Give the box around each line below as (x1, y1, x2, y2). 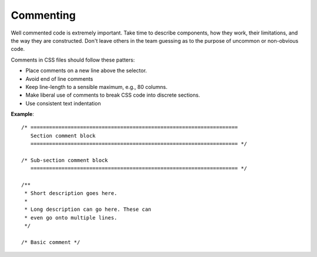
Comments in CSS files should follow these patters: (11, 56, 135, 63)
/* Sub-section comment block (21, 157, 109, 164)
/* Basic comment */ (21, 239, 80, 245)
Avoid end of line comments (25, 75, 93, 82)
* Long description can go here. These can (24, 206, 152, 213)
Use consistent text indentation (25, 100, 101, 107)
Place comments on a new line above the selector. (25, 67, 147, 74)
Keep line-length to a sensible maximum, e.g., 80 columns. (25, 83, 167, 90)
